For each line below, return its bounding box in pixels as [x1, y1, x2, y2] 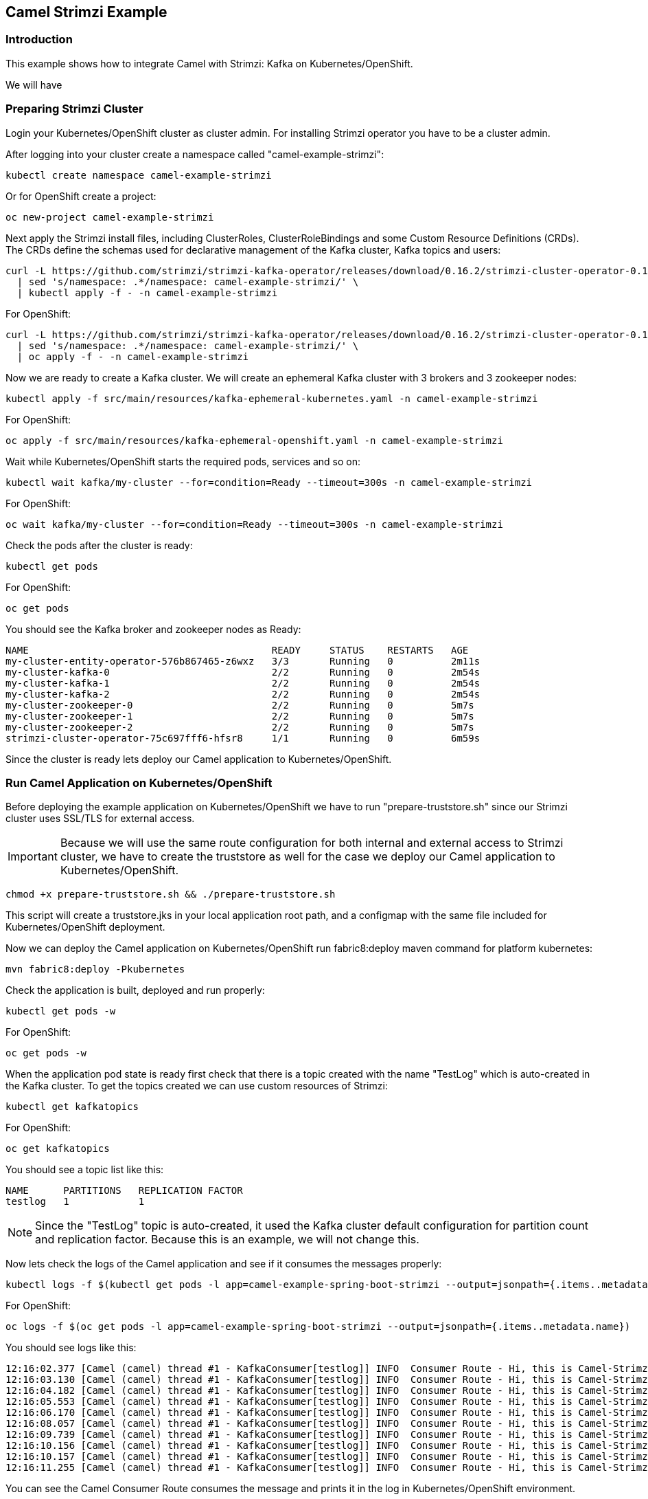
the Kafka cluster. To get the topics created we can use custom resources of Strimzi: [5, 1080, 388, 1092]
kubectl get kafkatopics [5, 1101, 139, 1113]
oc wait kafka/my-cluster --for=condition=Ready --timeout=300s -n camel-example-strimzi [5, 518, 503, 530]
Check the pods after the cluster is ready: [5, 539, 193, 551]
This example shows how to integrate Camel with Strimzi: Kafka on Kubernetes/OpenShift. [5, 57, 413, 69]
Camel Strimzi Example [5, 3, 167, 21]
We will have [5, 78, 62, 91]
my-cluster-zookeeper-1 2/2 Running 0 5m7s [5, 710, 474, 722]
